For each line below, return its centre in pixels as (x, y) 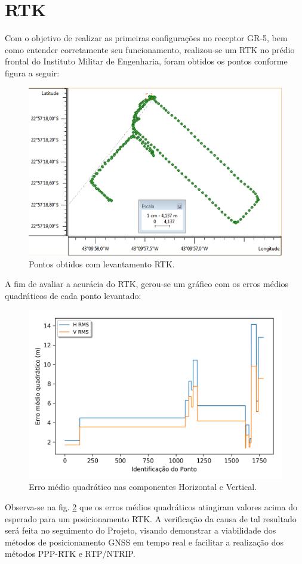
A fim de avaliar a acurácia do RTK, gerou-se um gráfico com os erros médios (147, 284)
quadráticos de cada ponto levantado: (73, 295)
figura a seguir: (32, 73)
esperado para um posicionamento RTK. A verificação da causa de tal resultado (151, 518)
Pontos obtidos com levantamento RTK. (102, 263)
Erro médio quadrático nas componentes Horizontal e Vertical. (143, 487)
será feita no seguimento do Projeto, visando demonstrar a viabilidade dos (141, 530)
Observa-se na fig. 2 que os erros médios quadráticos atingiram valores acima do (151, 506)
